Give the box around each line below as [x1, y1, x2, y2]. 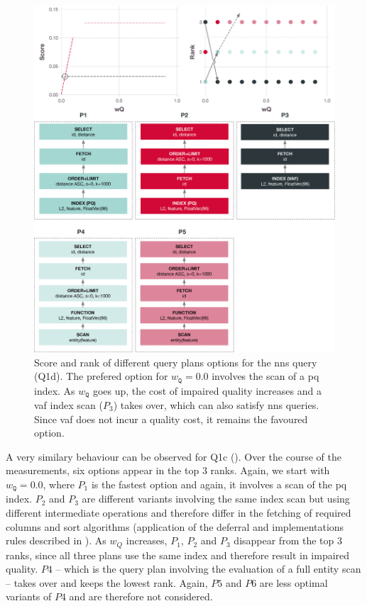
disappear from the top [234, 533, 334, 548]
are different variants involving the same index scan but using [82, 491, 350, 506]
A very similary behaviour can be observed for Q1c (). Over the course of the [6, 449, 341, 464]
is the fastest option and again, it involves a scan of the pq [91, 476, 347, 491]
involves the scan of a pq [212, 369, 319, 383]
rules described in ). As [6, 533, 106, 548]
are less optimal [259, 575, 328, 590]
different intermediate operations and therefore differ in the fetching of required [6, 505, 351, 520]
